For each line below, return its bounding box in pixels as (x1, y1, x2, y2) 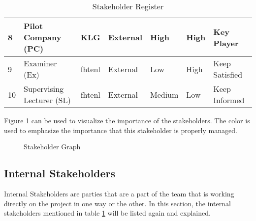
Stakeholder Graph (24, 141, 81, 152)
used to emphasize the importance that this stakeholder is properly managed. (4, 125, 237, 135)
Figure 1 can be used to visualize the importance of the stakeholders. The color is (4, 115, 250, 125)
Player (213, 37, 239, 49)
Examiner (24, 57, 57, 69)
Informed (213, 94, 245, 106)
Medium (150, 88, 179, 100)
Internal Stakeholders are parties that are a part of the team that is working (4, 188, 234, 198)
